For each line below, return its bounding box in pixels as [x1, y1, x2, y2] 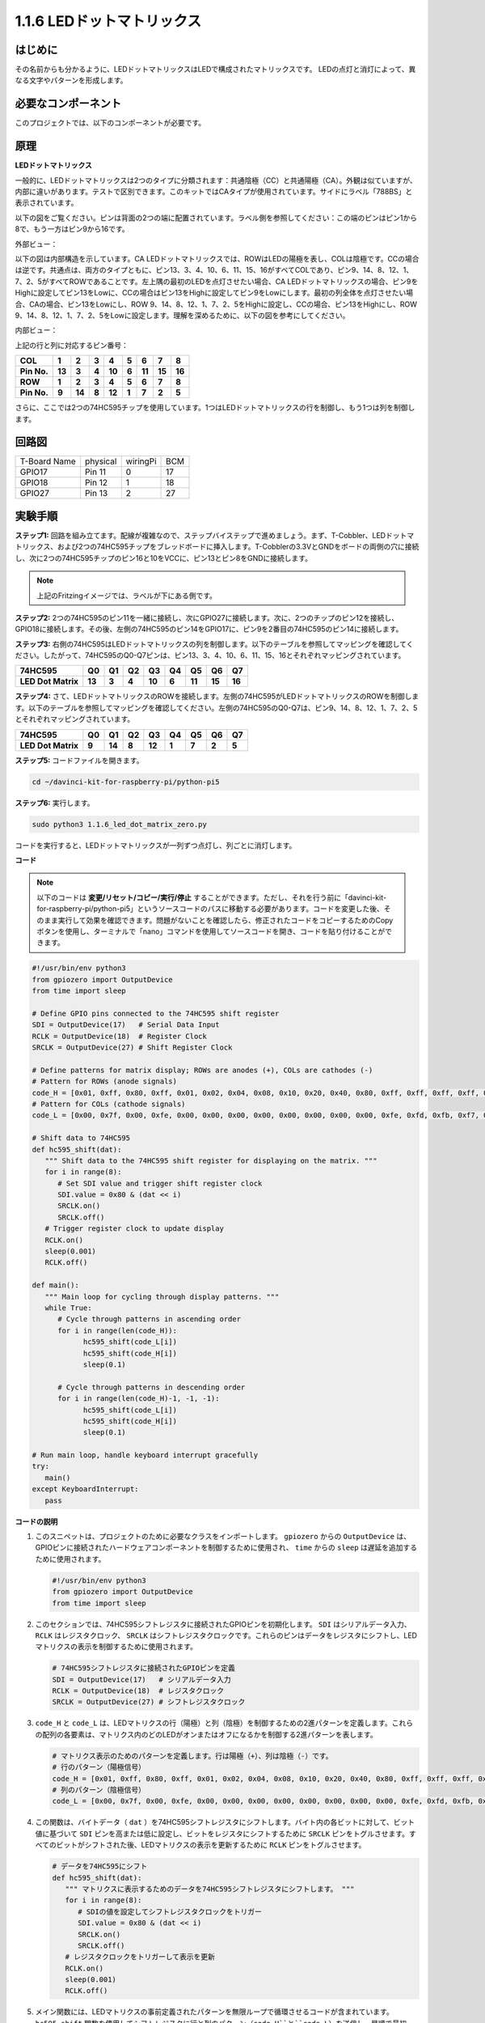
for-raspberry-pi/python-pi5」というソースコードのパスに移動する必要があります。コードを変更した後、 [36, 904, 384, 914]
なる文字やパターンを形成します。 [15, 75, 128, 85]
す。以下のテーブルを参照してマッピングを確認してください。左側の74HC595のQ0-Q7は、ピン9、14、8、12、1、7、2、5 [15, 702, 418, 712]
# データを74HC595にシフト [52, 1862, 148, 1871]
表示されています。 [15, 198, 78, 208]
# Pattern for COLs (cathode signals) [32, 1099, 186, 1109]
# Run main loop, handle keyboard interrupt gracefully [32, 1451, 259, 1460]
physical [85, 456, 117, 467]
